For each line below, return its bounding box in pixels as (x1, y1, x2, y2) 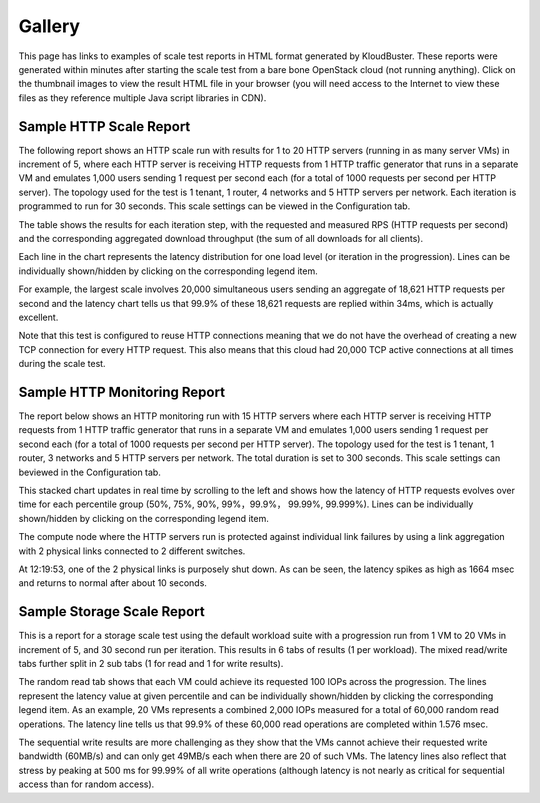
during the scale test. (18, 358, 106, 370)
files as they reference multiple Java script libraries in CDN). (18, 91, 267, 104)
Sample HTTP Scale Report (18, 118, 191, 135)
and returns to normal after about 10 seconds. (18, 577, 207, 589)
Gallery (18, 15, 80, 37)
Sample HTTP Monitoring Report (18, 383, 225, 400)
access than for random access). (18, 778, 155, 790)
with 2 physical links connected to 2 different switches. (18, 545, 246, 557)
